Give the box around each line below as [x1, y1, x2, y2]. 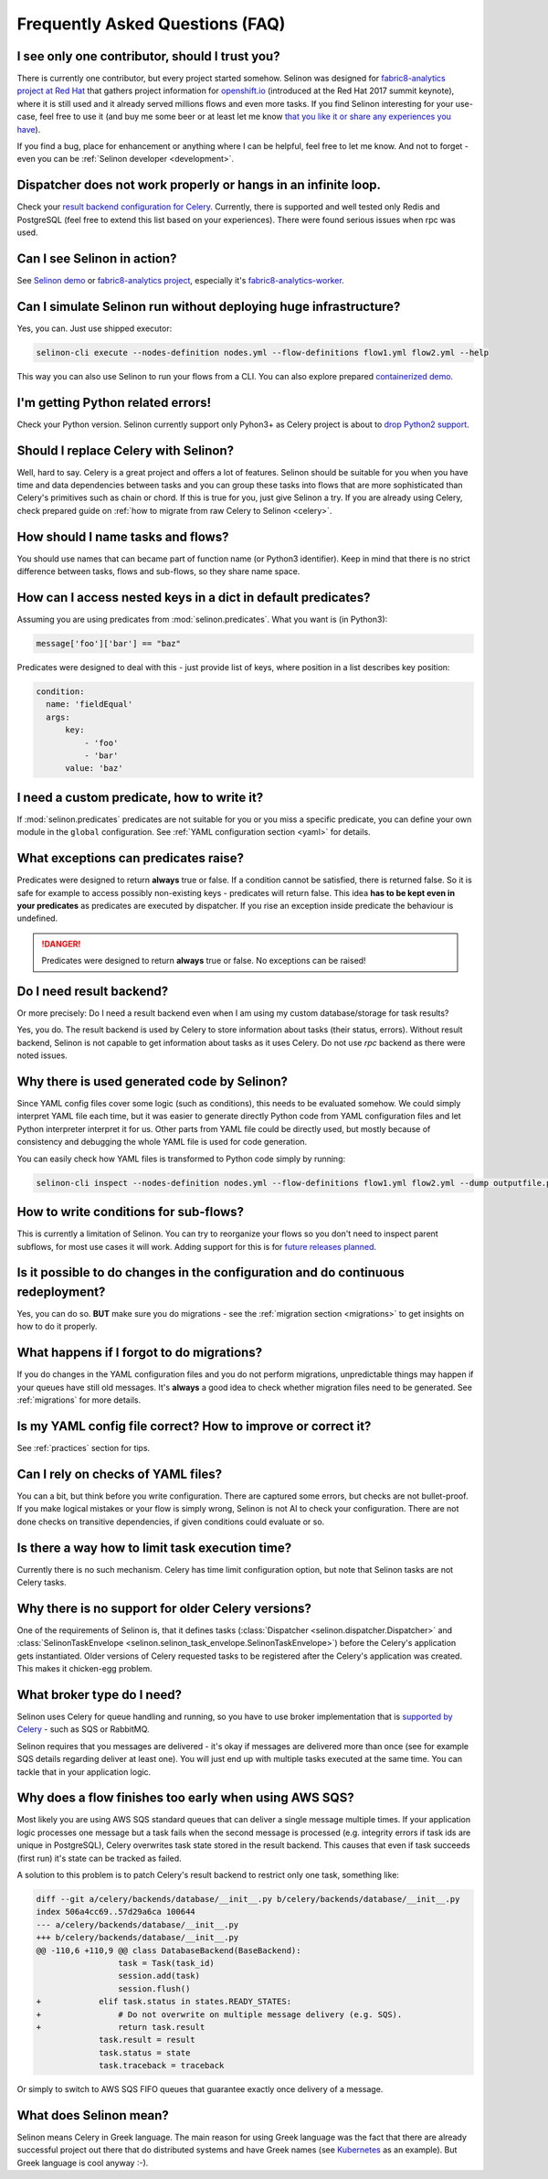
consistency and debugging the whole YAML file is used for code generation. [16, 1137, 308, 1148]
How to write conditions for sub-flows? [16, 1204, 245, 1220]
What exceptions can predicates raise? [16, 850, 244, 866]
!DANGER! [41, 938, 81, 949]
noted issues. [16, 1050, 68, 1061]
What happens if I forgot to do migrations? [16, 1345, 263, 1361]
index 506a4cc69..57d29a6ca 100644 [36, 1907, 195, 1917]
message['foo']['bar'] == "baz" [36, 638, 182, 649]
